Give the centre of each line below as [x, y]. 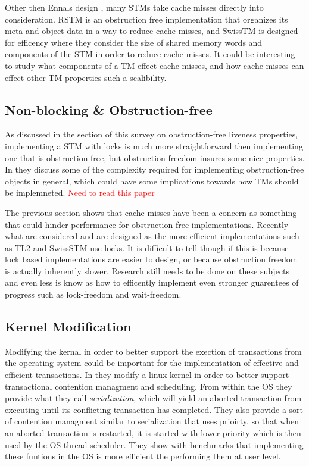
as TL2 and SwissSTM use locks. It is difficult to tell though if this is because [147, 247]
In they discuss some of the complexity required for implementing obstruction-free [154, 169]
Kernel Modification [68, 326]
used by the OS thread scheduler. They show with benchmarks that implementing [154, 444]
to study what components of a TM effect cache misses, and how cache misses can [154, 65]
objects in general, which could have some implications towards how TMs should [152, 181]
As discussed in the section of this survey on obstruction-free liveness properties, [152, 134]
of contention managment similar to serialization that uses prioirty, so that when [152, 421]
